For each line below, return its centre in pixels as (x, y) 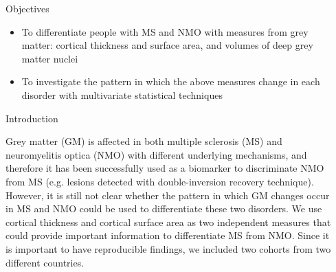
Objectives (27, 8)
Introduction (32, 118)
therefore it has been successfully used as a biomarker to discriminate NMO (165, 168)
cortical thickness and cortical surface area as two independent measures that (168, 222)
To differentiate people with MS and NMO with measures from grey (165, 31)
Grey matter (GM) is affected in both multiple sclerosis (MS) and (144, 141)
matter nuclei (50, 58)
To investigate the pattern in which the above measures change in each (171, 81)
